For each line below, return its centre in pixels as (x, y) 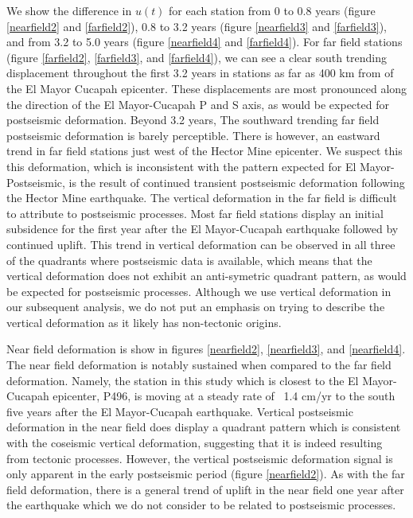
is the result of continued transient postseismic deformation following (237, 182)
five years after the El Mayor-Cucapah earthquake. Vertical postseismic (180, 411)
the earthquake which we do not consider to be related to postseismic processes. (201, 505)
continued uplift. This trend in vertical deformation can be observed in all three (201, 244)
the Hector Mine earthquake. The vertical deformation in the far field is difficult (202, 198)
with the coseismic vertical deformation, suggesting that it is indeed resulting (195, 443)
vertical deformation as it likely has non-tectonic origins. (144, 322)
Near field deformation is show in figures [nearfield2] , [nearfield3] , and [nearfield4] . (206, 349)
